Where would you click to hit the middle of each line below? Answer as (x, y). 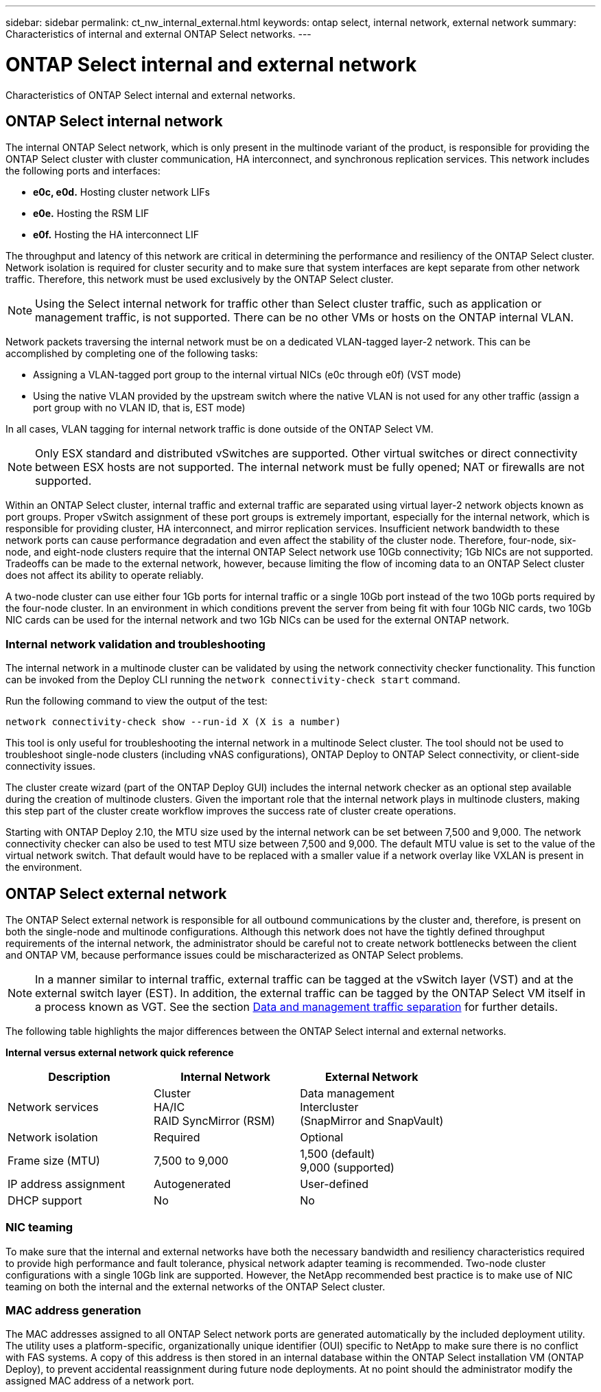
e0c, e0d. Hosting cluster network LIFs (121, 192)
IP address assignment (67, 1184)
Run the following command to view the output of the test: (137, 701)
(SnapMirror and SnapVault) (372, 1120)
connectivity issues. (51, 766)
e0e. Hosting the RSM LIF (91, 214)
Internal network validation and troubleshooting (135, 644)
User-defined (334, 1184)
